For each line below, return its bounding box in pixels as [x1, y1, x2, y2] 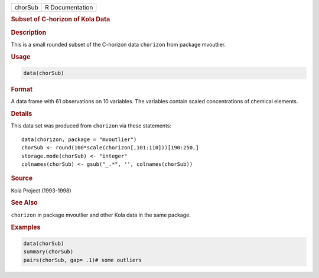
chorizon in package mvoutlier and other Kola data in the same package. [11, 211, 191, 218]
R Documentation [44, 4, 93, 11]
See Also [11, 198, 38, 207]
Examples [11, 223, 41, 231]
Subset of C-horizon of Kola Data [11, 15, 110, 24]
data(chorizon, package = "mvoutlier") [21, 136, 137, 143]
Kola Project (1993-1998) [11, 187, 71, 194]
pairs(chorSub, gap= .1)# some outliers [23, 257, 142, 263]
